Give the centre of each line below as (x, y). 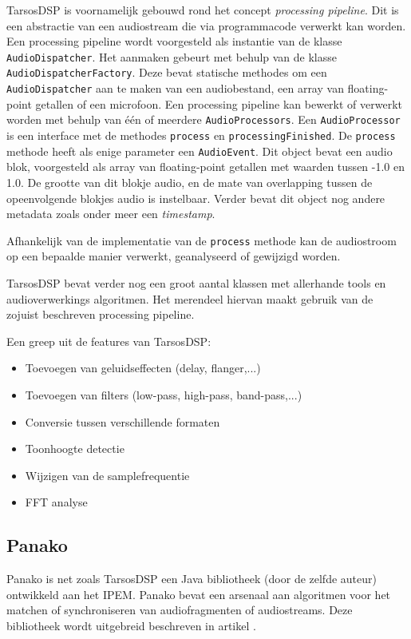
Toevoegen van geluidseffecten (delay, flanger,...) (143, 368)
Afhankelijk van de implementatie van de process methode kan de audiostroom (202, 240)
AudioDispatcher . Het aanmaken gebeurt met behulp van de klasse (172, 56)
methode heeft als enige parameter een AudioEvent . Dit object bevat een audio (200, 151)
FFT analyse (56, 502)
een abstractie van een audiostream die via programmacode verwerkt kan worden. (206, 25)
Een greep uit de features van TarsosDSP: (109, 341)
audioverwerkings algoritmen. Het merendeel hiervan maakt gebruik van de (190, 298)
